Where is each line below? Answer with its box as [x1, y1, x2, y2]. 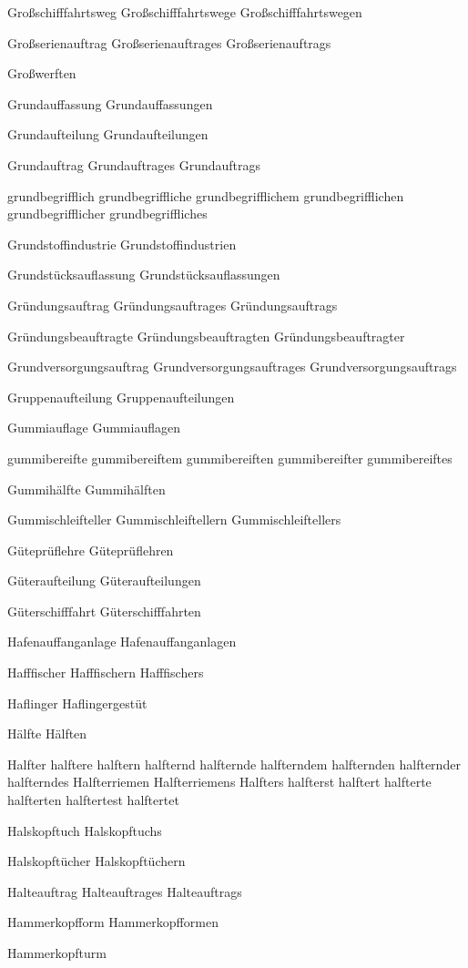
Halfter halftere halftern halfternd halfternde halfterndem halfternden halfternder [7, 754, 461, 773]
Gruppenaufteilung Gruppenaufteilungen [7, 387, 235, 406]
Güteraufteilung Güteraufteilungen [7, 571, 201, 590]
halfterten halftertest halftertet [7, 790, 179, 810]
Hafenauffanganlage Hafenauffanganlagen [7, 632, 237, 651]
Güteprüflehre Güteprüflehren [7, 540, 174, 559]
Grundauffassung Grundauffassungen [7, 94, 213, 113]
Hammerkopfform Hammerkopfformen [7, 912, 219, 932]
